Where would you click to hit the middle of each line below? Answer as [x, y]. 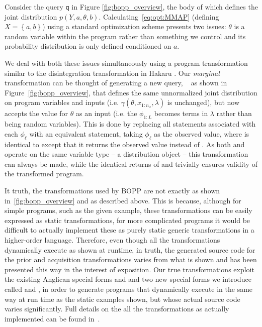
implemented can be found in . [52, 318]
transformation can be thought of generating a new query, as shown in [116, 83]
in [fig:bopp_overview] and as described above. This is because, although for [123, 200]
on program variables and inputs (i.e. [62, 102]
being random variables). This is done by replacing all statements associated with [130, 124]
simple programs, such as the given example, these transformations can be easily [128, 210]
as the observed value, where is [202, 133]
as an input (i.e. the [107, 113]
